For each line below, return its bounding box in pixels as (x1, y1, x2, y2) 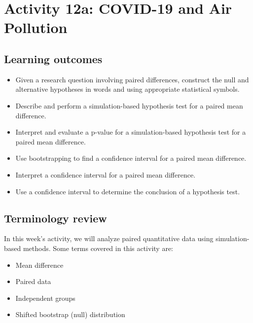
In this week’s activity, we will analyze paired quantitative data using (4, 233, 214, 244)
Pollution (4, 17, 68, 37)
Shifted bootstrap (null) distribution (15, 309, 125, 320)
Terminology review (4, 210, 107, 225)
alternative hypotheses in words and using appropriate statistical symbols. (15, 84, 240, 94)
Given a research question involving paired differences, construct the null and (15, 74, 249, 84)
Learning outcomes (4, 51, 103, 66)
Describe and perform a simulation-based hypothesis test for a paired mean (15, 100, 243, 110)
